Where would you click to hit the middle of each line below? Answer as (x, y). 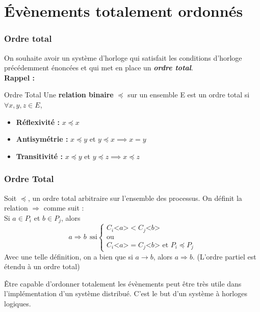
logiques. (18, 304)
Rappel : (19, 77)
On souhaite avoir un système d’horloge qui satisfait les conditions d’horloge (123, 57)
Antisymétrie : (42, 139)
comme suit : (64, 208)
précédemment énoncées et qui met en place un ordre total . (99, 68)
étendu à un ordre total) (42, 266)
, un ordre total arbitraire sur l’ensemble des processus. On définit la (135, 198)
